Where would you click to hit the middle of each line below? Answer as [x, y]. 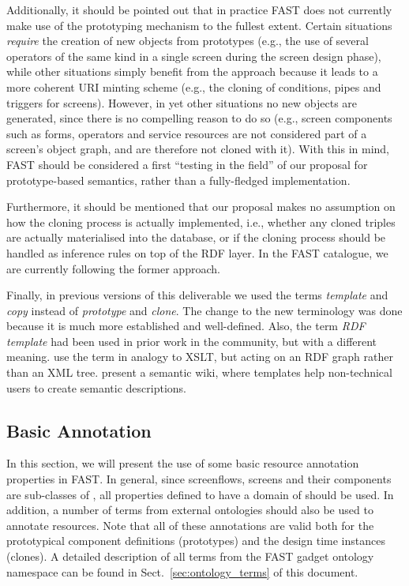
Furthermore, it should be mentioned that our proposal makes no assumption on [201, 207]
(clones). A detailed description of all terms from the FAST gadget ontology [190, 556]
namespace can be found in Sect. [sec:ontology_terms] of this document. [182, 571]
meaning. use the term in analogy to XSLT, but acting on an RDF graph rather [200, 357]
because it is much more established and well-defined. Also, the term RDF [186, 326]
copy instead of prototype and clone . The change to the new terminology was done [204, 310]
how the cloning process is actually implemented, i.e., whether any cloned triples [201, 222]
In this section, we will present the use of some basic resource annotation [183, 463]
